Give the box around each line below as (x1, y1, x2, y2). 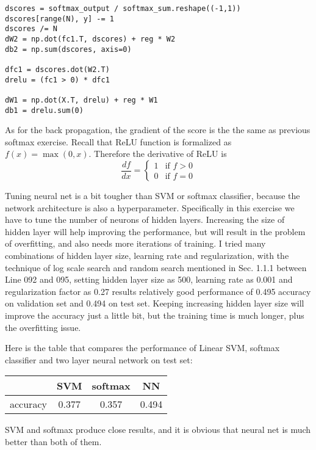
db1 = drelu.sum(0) (5, 106, 84, 115)
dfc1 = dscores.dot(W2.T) (5, 65, 110, 74)
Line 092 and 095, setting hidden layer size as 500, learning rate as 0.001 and (5, 273, 293, 286)
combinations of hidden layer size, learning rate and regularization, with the (5, 249, 289, 261)
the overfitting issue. (5, 321, 81, 333)
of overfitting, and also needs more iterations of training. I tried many (5, 237, 266, 250)
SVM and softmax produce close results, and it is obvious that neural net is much (5, 423, 311, 436)
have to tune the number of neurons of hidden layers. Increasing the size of (5, 213, 285, 226)
